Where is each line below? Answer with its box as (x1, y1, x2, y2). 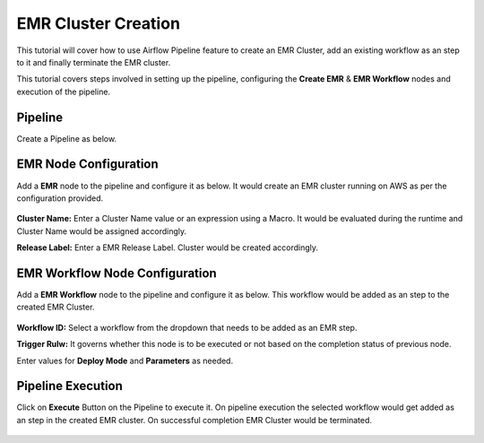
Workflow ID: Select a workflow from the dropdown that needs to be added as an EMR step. (16, 322, 358, 333)
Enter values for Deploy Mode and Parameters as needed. (16, 355, 233, 366)
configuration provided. (16, 193, 104, 204)
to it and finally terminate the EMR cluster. (16, 56, 171, 67)
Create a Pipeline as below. (16, 133, 117, 143)
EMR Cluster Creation (16, 13, 181, 33)
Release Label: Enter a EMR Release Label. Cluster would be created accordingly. (16, 242, 318, 253)
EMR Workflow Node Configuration (16, 265, 217, 281)
